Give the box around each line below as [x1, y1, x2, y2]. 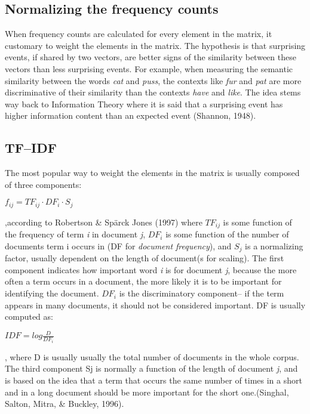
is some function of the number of [165, 228, 289, 240]
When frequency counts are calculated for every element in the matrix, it [5, 27, 272, 40]
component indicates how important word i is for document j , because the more [5, 263, 297, 276]
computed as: [5, 310, 53, 323]
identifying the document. [5, 287, 99, 299]
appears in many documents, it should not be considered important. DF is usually [5, 298, 306, 311]
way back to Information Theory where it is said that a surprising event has [5, 97, 283, 110]
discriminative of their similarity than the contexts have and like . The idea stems [5, 86, 301, 98]
